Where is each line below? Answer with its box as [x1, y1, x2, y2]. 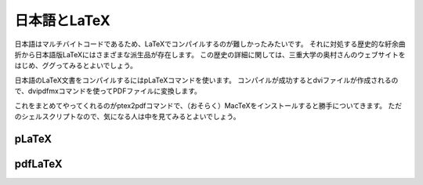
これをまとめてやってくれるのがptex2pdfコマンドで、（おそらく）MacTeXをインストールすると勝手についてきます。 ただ [14, 100, 403, 110]
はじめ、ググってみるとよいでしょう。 [14, 61, 137, 71]
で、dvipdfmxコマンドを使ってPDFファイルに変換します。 [14, 86, 201, 96]
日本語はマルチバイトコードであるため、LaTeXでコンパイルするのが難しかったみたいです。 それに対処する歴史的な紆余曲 [14, 39, 407, 49]
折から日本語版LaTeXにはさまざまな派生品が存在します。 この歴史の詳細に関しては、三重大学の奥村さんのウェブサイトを [14, 49, 406, 59]
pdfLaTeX [14, 157, 63, 170]
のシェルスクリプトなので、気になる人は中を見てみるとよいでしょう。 [14, 111, 240, 121]
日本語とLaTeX [14, 12, 111, 29]
